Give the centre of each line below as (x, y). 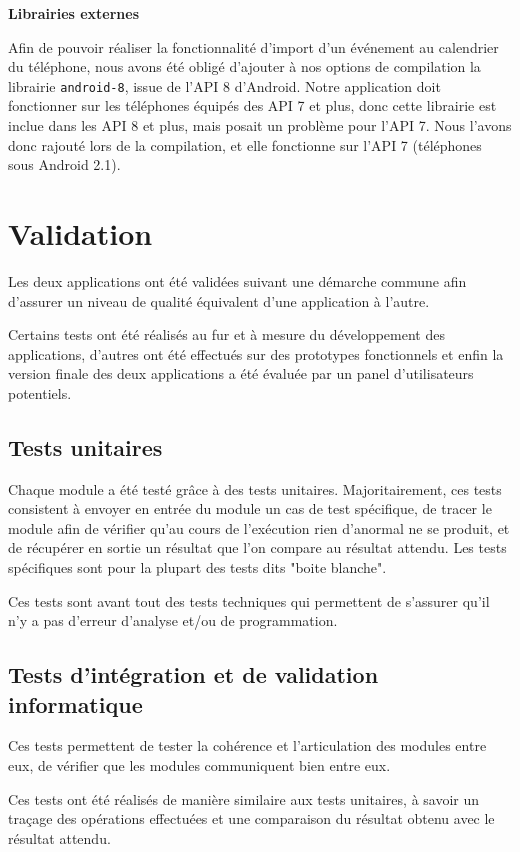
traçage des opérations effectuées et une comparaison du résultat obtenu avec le (251, 818)
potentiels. (40, 392)
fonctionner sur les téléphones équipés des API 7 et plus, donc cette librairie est (252, 105)
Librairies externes (74, 13)
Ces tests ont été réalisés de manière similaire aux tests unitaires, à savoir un (244, 798)
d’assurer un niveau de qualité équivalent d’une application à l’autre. (219, 300)
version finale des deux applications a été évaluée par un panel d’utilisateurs (241, 373)
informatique (75, 703)
